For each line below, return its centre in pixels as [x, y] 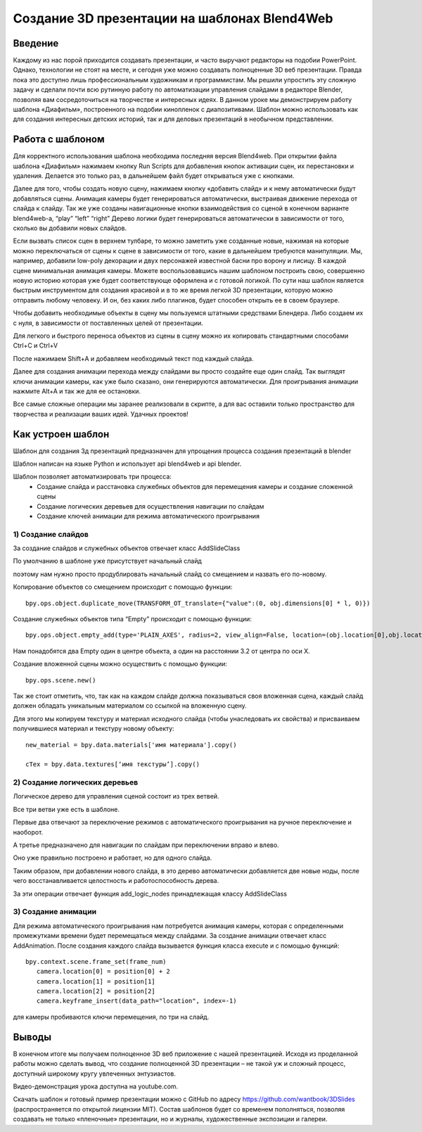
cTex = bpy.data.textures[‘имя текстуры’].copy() [113, 764]
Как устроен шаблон [61, 434]
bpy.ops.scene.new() [61, 680]
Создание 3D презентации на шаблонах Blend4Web [173, 18]
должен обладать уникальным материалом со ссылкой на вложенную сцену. [130, 706]
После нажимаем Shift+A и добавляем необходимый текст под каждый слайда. [133, 358]
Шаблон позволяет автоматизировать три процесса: [92, 477]
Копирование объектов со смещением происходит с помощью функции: [123, 587]
